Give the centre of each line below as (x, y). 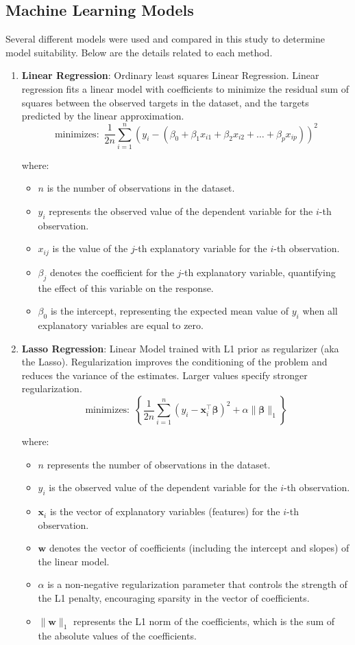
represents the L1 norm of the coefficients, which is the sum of (204, 621)
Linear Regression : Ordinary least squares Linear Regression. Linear (170, 75)
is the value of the (90, 248)
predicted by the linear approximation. (103, 116)
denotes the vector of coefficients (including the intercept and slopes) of (199, 548)
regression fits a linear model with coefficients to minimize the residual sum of (185, 88)
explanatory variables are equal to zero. (121, 325)
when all (320, 311)
